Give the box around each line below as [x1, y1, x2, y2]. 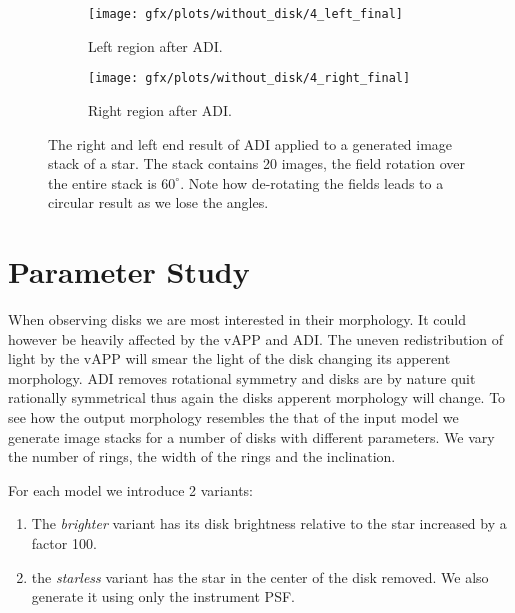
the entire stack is [48, 172, 157, 193]
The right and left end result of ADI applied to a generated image [48, 133, 453, 154]
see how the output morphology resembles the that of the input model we [8, 406, 459, 427]
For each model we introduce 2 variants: [8, 479, 253, 500]
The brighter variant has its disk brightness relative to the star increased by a [31, 513, 507, 534]
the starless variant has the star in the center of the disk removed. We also [31, 566, 489, 587]
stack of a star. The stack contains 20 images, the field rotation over [48, 153, 465, 174]
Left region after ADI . [88, 35, 223, 56]
